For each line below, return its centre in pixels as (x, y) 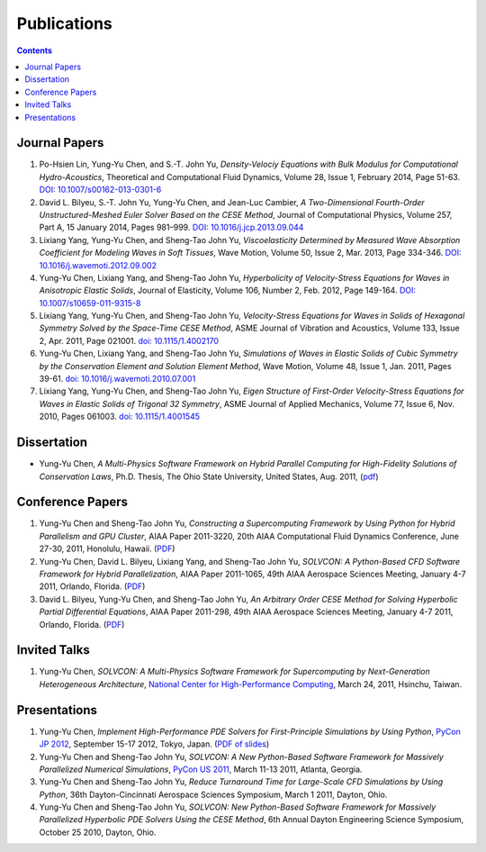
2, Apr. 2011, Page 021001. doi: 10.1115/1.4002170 (129, 340)
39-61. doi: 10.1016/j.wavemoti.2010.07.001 (117, 379)
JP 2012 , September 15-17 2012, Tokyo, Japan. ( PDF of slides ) (154, 744)
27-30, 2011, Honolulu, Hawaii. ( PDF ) (107, 548)
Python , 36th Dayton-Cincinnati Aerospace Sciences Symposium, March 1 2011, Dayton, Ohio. (213, 794)
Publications (64, 23)
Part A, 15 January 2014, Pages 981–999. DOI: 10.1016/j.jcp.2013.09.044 (171, 227)
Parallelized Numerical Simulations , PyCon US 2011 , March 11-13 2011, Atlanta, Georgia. (201, 769)
